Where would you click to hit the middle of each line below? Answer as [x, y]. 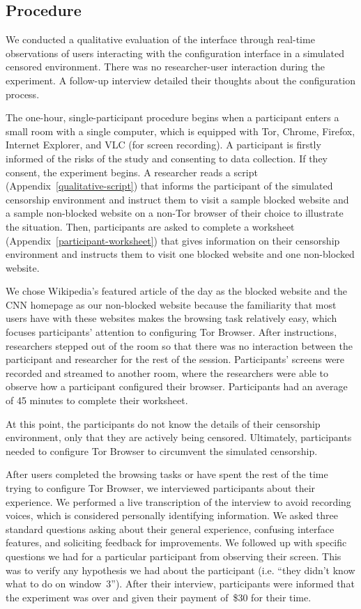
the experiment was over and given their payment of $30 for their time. [159, 597]
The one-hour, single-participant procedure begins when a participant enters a [172, 117]
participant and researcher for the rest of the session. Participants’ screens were [175, 359]
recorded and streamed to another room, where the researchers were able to [167, 372]
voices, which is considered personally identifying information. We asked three [172, 515]
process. [23, 94]
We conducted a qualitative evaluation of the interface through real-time [160, 39]
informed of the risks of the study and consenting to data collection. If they [167, 158]
